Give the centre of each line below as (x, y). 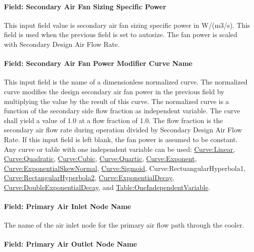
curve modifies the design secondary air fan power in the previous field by (114, 91)
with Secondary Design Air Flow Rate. (62, 44)
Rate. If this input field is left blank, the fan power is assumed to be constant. (121, 139)
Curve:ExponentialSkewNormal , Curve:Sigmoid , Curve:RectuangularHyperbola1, (125, 168)
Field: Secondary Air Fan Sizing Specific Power (85, 6)
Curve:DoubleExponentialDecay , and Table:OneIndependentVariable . (107, 187)
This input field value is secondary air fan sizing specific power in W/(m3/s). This (127, 25)
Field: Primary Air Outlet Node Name (71, 244)
